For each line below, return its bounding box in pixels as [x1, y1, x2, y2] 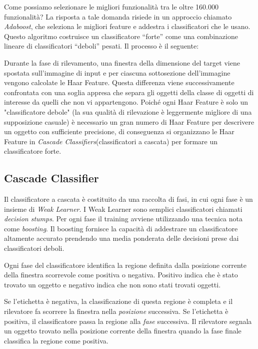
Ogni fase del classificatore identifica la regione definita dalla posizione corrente [4, 259, 247, 270]
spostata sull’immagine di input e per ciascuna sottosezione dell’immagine [4, 67, 230, 78]
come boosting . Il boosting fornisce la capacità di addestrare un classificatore [4, 223, 238, 233]
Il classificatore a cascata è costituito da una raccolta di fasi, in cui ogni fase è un [4, 194, 253, 204]
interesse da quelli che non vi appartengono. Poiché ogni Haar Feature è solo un [4, 97, 248, 107]
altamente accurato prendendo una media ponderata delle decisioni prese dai [4, 233, 239, 243]
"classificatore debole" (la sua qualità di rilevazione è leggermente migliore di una [4, 106, 252, 117]
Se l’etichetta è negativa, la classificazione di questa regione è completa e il [4, 296, 233, 306]
